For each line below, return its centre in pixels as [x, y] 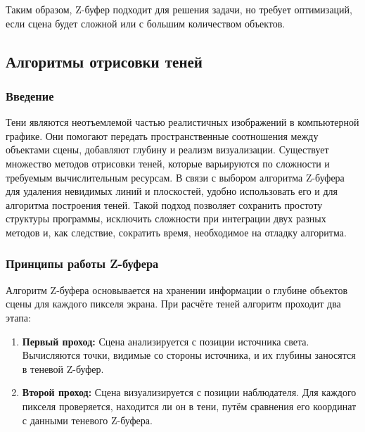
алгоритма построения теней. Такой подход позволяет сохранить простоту [164, 204]
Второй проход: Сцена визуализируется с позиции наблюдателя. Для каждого [189, 392]
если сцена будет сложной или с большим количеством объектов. [146, 23]
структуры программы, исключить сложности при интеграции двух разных [166, 218]
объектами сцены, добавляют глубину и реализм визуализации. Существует [167, 150]
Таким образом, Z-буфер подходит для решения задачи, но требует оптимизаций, [179, 9]
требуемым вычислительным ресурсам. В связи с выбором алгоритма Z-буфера [175, 177]
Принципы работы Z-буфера [82, 263]
